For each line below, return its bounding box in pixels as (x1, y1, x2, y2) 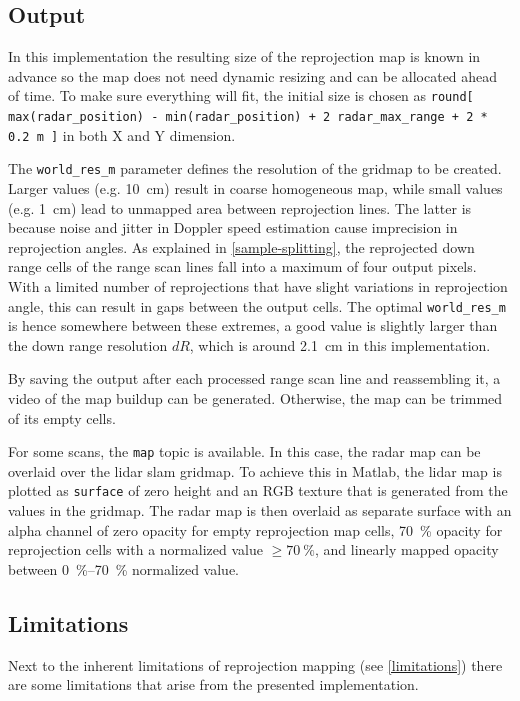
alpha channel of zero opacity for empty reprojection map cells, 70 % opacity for (8, 519, 503, 540)
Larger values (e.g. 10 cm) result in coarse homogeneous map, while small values (8, 178, 503, 199)
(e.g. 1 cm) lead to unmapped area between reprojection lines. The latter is (8, 197, 472, 218)
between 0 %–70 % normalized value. (8, 558, 240, 579)
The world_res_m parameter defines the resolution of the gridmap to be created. (8, 158, 502, 179)
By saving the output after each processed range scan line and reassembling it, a (8, 368, 501, 389)
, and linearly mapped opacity (315, 539, 499, 560)
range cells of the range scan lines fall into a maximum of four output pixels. (8, 256, 477, 277)
